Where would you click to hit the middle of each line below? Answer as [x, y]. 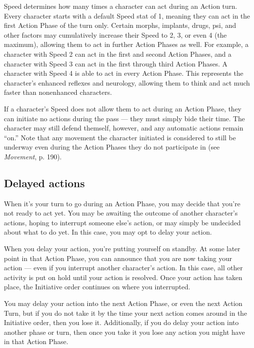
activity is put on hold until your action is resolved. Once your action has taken [123, 277]
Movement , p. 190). [33, 156]
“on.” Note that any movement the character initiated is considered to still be [120, 137]
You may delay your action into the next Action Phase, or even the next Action [123, 303]
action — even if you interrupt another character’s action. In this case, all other [123, 268]
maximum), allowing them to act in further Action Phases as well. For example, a [126, 44]
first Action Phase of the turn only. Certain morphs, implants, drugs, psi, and [120, 25]
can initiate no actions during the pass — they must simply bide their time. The [125, 118]
